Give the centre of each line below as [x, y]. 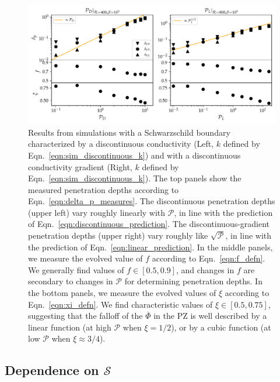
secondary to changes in [71, 281]
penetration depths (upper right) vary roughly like [118, 235]
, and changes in [205, 269]
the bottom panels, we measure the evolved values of [122, 293]
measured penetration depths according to [104, 189]
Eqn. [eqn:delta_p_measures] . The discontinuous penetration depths [152, 201]
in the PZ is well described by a [210, 316]
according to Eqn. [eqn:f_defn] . [209, 258]
